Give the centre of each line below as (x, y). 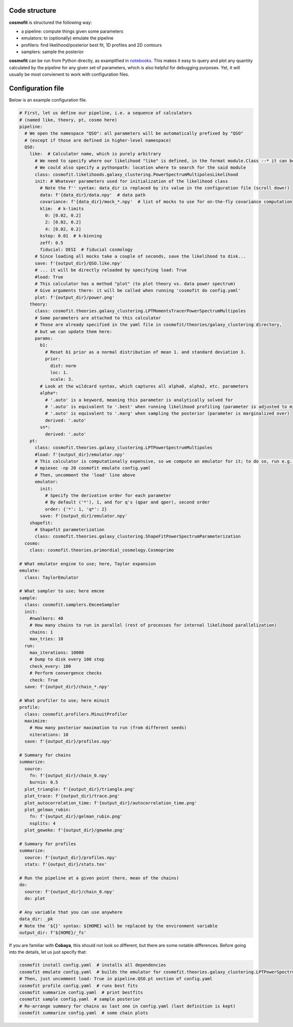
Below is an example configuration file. (48, 100)
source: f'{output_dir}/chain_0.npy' (70, 892)
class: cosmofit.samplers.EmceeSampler (72, 605)
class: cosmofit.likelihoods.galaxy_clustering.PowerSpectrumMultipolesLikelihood (137, 174)
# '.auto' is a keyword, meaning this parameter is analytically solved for (139, 400)
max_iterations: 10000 (57, 652)
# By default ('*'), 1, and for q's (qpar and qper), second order (127, 502)
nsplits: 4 (42, 823)
